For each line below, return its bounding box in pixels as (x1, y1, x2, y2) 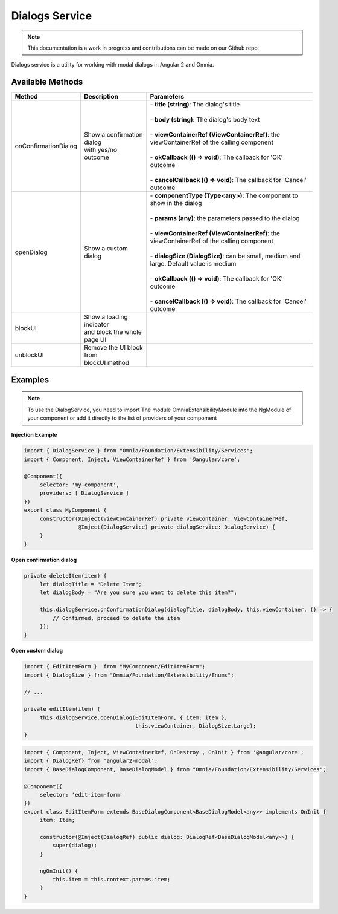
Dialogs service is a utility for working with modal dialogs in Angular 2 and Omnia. (11, 61, 214, 68)
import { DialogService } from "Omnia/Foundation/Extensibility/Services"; (24, 448, 253, 454)
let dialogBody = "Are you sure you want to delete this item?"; (39, 589, 238, 596)
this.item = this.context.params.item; (52, 876, 171, 883)
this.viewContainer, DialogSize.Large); (135, 723, 257, 730)
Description (83, 93, 119, 101)
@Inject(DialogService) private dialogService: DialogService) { (77, 523, 276, 530)
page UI (83, 336, 107, 344)
